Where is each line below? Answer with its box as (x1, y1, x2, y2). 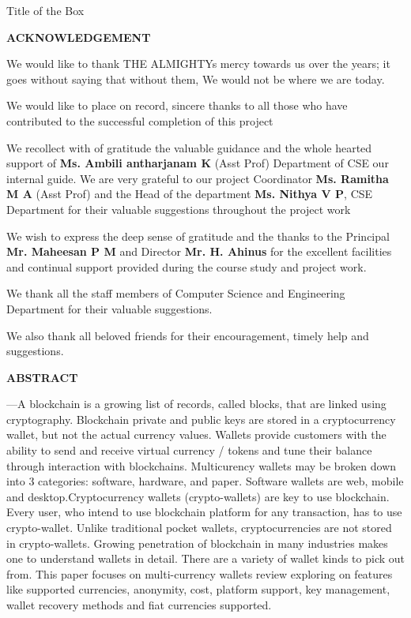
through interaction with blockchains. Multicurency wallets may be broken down (6, 457, 397, 474)
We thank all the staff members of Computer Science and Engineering (6, 285, 345, 302)
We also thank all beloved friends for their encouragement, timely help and (6, 327, 369, 343)
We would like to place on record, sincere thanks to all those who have (6, 97, 348, 114)
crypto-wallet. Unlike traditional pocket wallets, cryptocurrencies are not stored (6, 519, 392, 536)
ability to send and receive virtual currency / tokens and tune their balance (6, 442, 372, 459)
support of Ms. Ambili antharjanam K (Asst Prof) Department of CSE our (6, 155, 389, 171)
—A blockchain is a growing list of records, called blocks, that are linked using (6, 395, 386, 412)
